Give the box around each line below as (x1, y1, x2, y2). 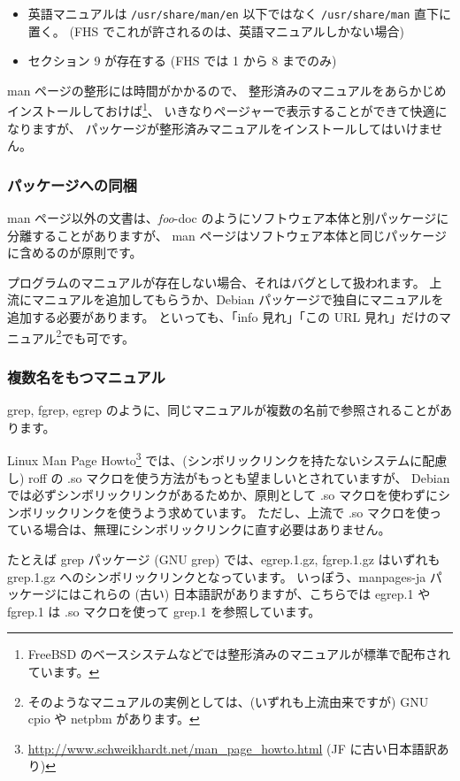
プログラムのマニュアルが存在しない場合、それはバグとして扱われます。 (7, 272, 425, 291)
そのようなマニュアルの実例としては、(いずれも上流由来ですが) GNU (27, 692, 429, 710)
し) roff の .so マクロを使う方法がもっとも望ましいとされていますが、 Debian (7, 468, 450, 486)
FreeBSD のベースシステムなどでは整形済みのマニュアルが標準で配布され (27, 645, 450, 663)
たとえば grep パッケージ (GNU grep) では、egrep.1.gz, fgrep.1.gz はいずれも (7, 549, 441, 568)
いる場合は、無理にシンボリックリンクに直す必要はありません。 (19, 520, 391, 539)
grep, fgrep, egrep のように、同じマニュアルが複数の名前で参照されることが (7, 401, 440, 419)
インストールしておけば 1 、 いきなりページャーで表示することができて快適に (7, 99, 448, 120)
